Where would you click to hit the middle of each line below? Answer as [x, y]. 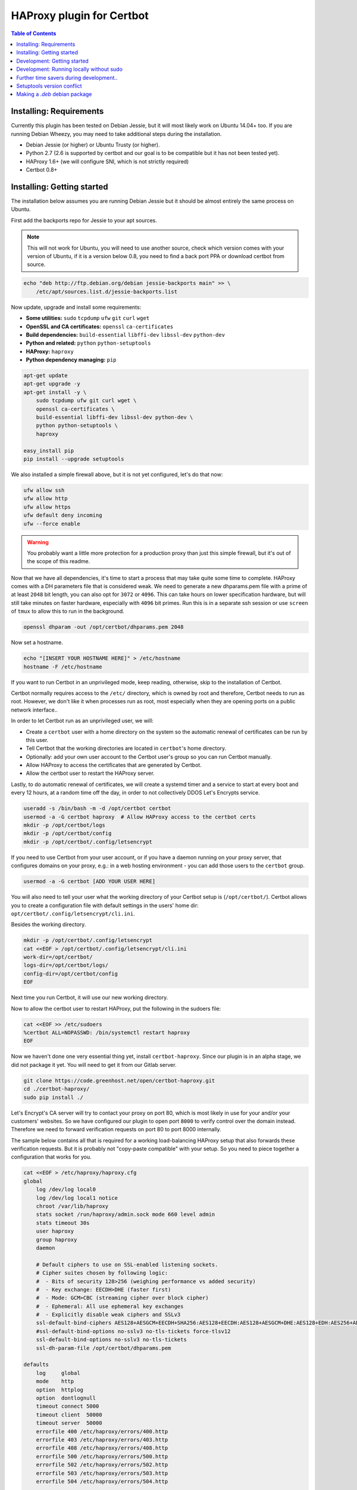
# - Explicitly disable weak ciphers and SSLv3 [108, 1315]
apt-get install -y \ [55, 392]
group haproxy [57, 1239]
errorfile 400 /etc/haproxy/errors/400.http [102, 1431]
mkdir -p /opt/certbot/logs [64, 825]
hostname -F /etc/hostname [63, 667]
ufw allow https [47, 507]
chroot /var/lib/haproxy [72, 1206]
